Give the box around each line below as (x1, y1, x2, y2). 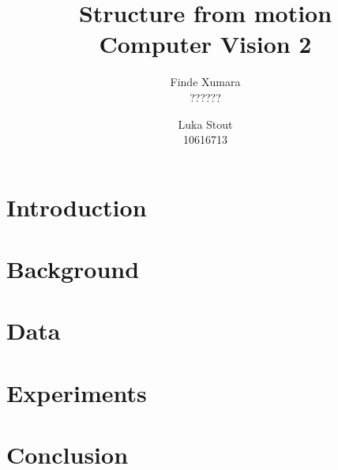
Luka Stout (178, 115, 233, 132)
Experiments (6, 376, 147, 408)
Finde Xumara (170, 73, 241, 90)
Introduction (6, 190, 147, 223)
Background (6, 253, 140, 285)
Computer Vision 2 (99, 28, 312, 60)
